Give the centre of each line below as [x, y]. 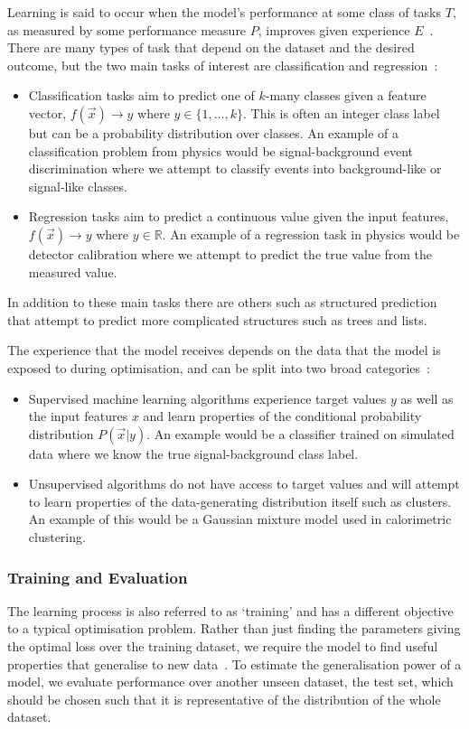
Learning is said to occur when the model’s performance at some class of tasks [225, 12]
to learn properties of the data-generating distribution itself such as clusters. [240, 501]
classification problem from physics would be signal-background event [220, 150]
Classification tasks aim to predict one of [141, 95]
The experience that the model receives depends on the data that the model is [224, 350]
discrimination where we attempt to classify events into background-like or [235, 168]
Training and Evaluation [98, 577]
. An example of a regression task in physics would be [311, 234]
